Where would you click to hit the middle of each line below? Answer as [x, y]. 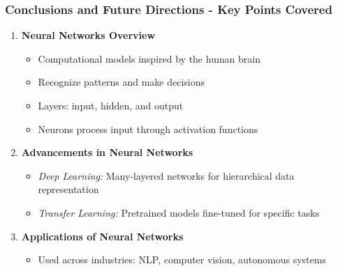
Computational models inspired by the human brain [149, 58]
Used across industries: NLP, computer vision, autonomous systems [182, 260]
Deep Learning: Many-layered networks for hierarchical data [166, 175]
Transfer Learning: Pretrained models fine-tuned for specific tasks [179, 212]
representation [68, 189]
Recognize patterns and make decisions [122, 82]
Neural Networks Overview [88, 35]
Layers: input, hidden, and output [111, 105]
